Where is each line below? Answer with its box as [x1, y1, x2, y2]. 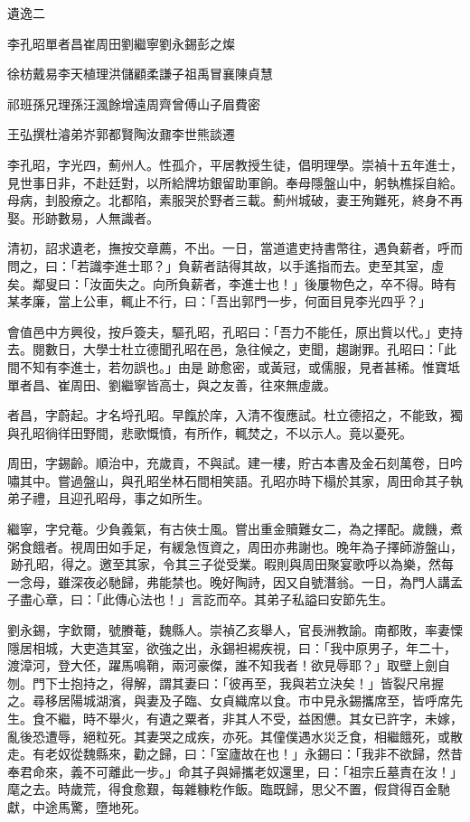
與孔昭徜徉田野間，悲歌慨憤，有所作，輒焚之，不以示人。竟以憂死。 [7, 423, 412, 442]
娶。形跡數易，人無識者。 [7, 208, 159, 227]
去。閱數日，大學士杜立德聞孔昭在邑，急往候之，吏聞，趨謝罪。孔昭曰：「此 [7, 340, 456, 359]
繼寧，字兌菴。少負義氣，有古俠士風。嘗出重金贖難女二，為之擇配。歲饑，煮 [7, 519, 463, 538]
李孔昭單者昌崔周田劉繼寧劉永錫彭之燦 [7, 33, 235, 52]
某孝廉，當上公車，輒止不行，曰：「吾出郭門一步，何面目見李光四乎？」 [7, 292, 431, 311]
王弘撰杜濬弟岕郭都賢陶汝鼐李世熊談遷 [7, 125, 235, 144]
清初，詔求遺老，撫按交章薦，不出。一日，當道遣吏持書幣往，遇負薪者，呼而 [7, 238, 463, 257]
